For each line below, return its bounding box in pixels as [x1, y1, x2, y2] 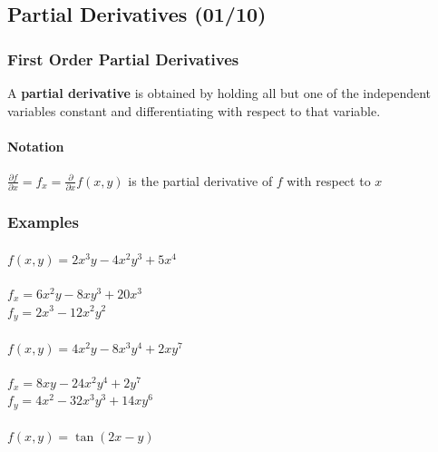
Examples [7, 211, 79, 233]
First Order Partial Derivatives [7, 47, 239, 70]
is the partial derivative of [128, 171, 273, 190]
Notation [7, 136, 64, 155]
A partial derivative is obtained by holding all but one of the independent [7, 84, 432, 102]
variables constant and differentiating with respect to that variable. [7, 101, 381, 120]
